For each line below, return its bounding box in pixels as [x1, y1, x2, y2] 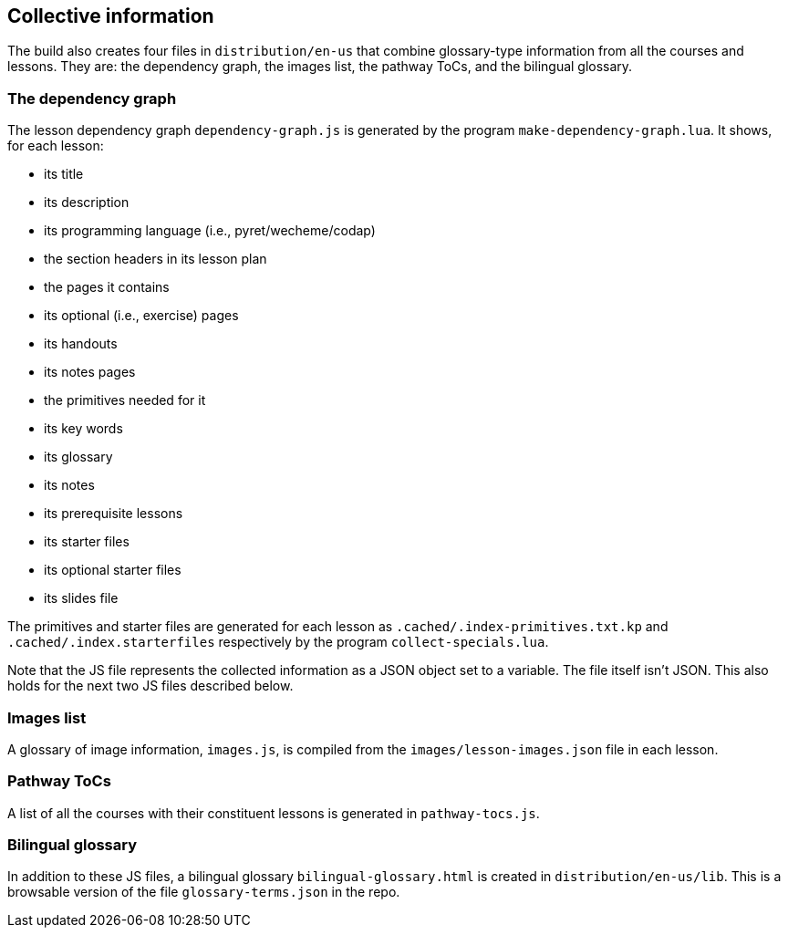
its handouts [44, 336, 118, 352]
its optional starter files [44, 562, 181, 578]
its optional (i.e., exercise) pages [44, 307, 239, 324]
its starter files [44, 534, 130, 550]
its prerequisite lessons [44, 505, 183, 522]
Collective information [7, 5, 214, 27]
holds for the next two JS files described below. [7, 678, 294, 694]
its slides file [44, 590, 119, 607]
